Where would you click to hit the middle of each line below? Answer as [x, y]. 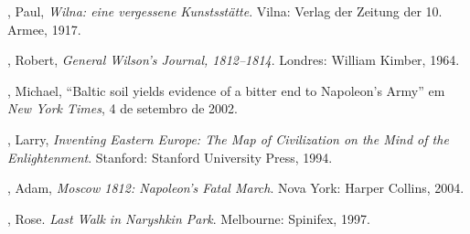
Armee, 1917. [44, 29]
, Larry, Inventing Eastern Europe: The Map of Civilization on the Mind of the [228, 138]
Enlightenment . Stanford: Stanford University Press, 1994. [170, 157]
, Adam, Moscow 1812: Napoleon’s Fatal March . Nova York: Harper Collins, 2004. [236, 188]
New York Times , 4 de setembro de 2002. [123, 108]
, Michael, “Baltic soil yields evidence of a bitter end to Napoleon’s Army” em [226, 90]
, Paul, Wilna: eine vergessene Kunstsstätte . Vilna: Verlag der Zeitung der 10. [225, 11]
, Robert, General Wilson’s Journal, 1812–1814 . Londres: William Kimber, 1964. [234, 60]
